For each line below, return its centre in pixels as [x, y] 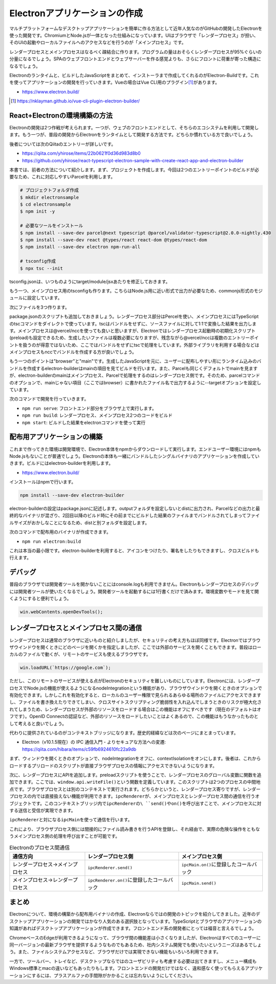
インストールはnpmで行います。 [43, 482]
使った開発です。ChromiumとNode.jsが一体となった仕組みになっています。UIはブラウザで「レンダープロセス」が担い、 [134, 35]
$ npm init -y [37, 211]
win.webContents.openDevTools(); [62, 612]
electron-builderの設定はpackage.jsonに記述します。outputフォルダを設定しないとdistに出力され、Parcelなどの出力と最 [135, 508]
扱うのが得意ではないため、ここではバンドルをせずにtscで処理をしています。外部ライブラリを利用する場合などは [141, 345]
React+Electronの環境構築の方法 [61, 115]
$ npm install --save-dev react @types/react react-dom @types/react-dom [113, 240]
